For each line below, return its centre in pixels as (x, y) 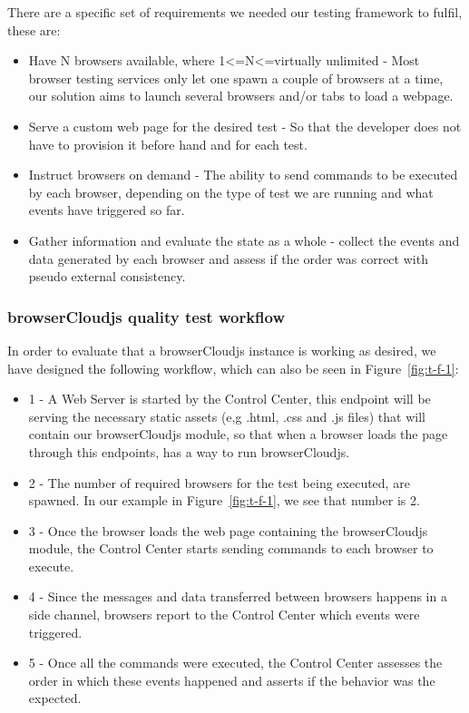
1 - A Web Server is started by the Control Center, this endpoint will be (230, 399)
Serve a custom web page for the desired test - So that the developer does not (245, 126)
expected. (55, 698)
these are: (34, 29)
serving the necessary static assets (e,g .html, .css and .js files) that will (227, 416)
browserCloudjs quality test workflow (147, 316)
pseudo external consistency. (107, 276)
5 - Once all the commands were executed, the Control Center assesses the (235, 663)
